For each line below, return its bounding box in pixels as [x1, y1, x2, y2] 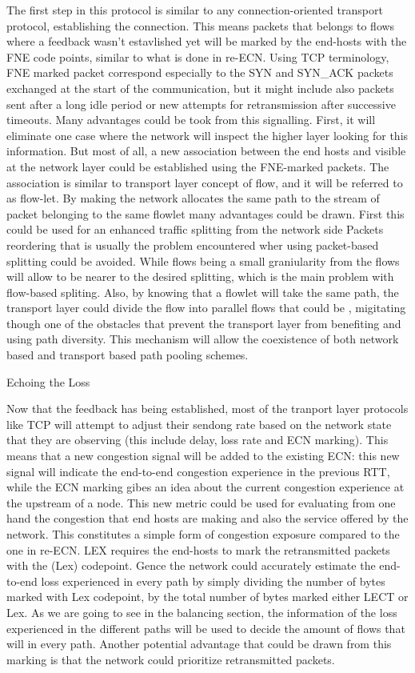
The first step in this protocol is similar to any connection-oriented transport [6, 2, 383, 18]
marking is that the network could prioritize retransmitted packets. [6, 651, 335, 667]
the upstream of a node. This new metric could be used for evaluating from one [6, 494, 396, 511]
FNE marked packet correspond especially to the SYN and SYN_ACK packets [6, 64, 393, 81]
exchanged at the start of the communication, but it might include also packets [6, 79, 394, 96]
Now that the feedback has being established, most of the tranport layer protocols [6, 400, 409, 417]
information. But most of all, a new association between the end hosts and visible [6, 142, 406, 159]
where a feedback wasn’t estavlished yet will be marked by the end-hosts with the [6, 33, 407, 50]
